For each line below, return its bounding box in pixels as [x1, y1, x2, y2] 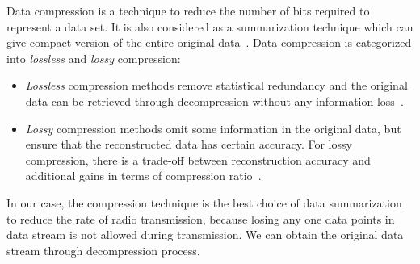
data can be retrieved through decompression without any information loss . [25, 92, 404, 109]
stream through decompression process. [6, 241, 200, 258]
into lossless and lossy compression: [6, 49, 181, 66]
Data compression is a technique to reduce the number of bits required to [6, 2, 370, 19]
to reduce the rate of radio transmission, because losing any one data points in [6, 210, 395, 227]
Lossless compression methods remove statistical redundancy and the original [25, 77, 408, 94]
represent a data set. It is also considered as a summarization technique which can [6, 18, 414, 35]
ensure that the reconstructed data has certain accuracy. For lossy [25, 136, 352, 153]
